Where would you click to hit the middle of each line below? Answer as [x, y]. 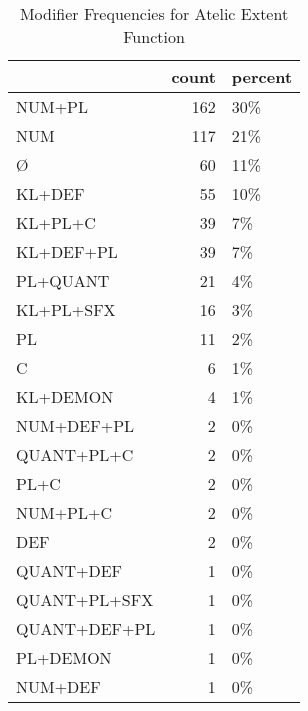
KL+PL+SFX [66, 309]
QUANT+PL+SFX [85, 599]
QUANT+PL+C [75, 454]
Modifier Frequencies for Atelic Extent [154, 13]
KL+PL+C [56, 222]
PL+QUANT [63, 280]
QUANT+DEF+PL [86, 628]
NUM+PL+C [64, 512]
